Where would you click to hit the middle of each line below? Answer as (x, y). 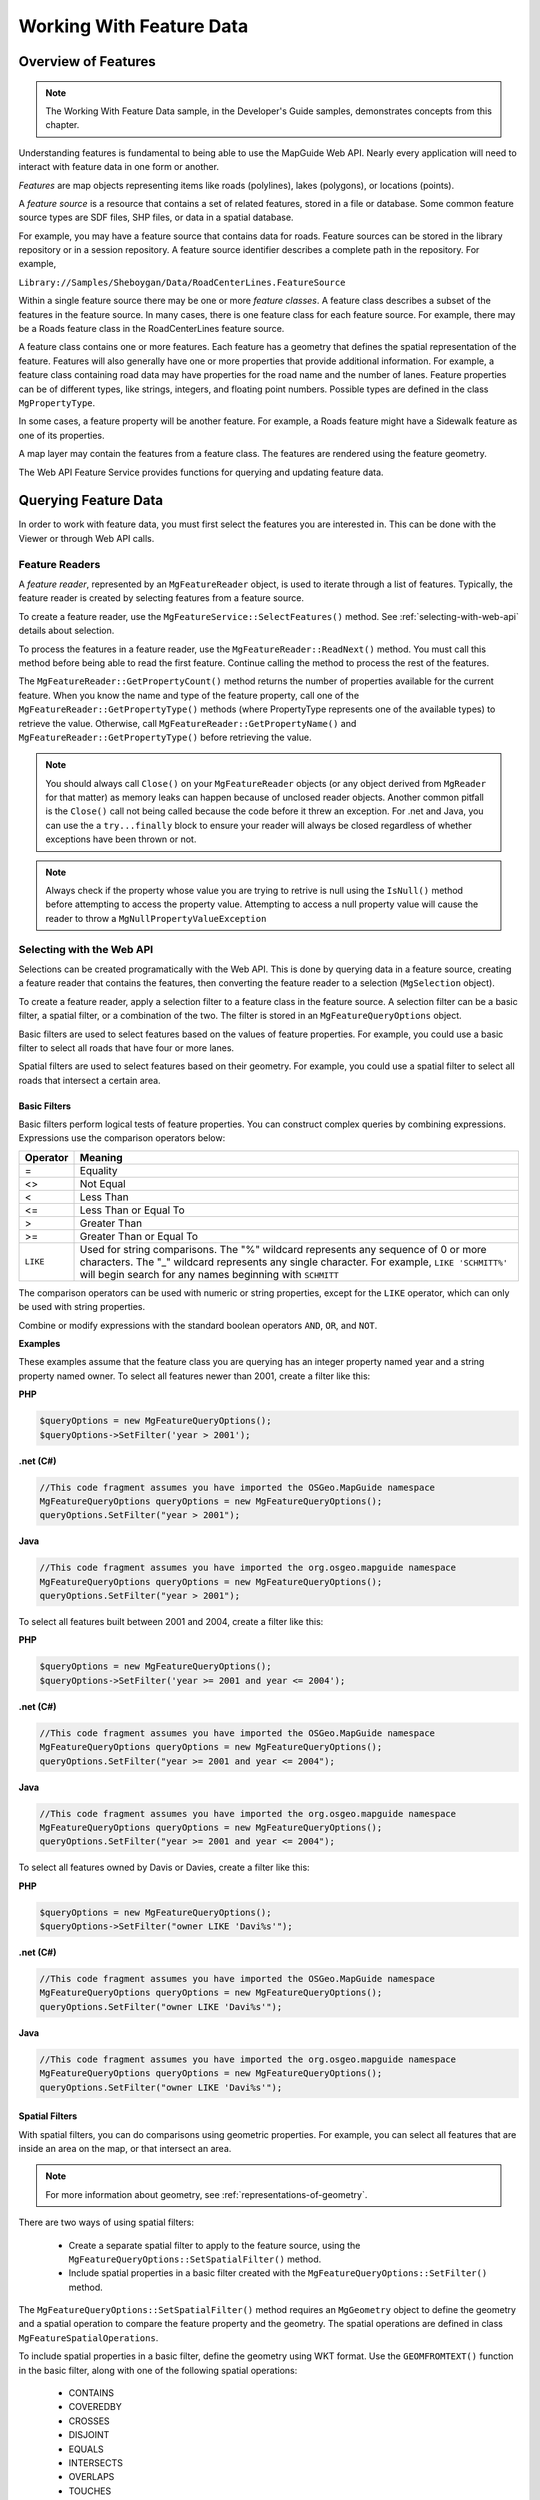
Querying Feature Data (91, 500)
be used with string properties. (82, 1307)
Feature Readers (59, 564)
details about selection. (66, 631)
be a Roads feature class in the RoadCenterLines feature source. (151, 329)
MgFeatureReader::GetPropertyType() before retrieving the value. (165, 737)
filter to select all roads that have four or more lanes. (126, 1047)
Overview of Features (87, 61)
